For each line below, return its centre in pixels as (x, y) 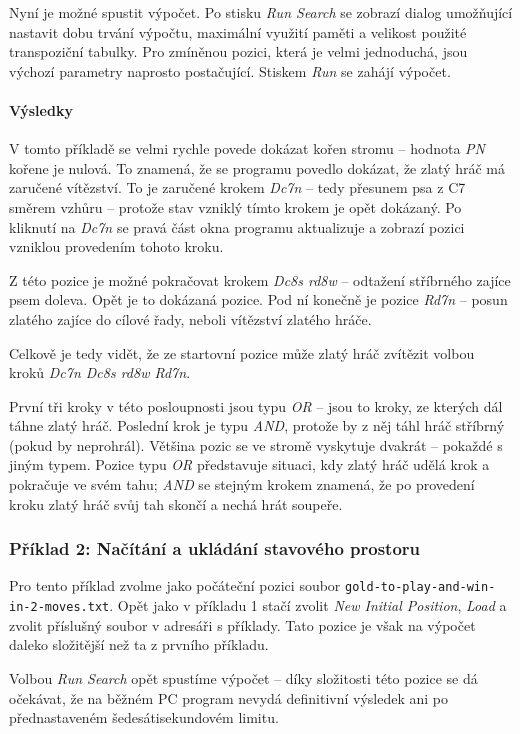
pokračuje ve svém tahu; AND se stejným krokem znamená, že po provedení (242, 484)
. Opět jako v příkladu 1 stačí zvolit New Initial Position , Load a (308, 605)
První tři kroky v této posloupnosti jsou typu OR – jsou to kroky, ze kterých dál (256, 405)
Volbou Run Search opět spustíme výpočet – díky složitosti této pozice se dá (243, 677)
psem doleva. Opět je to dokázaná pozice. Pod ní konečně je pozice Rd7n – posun (258, 299)
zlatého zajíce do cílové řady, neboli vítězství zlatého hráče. (190, 318)
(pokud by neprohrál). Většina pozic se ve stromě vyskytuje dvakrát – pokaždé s (256, 444)
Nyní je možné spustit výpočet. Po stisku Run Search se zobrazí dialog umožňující (261, 12)
